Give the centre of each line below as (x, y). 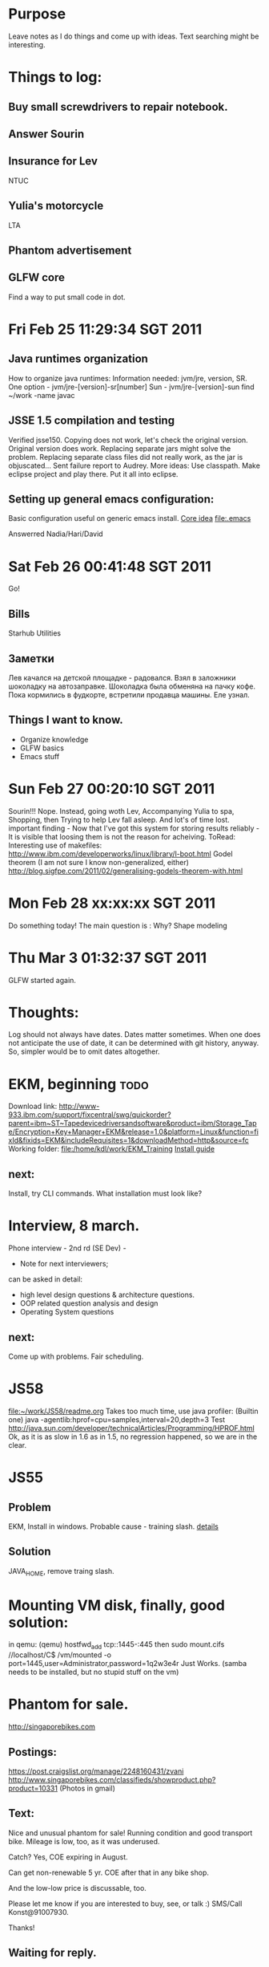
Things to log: (55, 77)
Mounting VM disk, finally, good (117, 1605)
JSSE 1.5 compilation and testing (91, 421)
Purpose (37, 14)
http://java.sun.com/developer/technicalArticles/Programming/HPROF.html (131, 1428)
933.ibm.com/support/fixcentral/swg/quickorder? (90, 1115)
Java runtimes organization (78, 359)
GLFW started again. (42, 980)
